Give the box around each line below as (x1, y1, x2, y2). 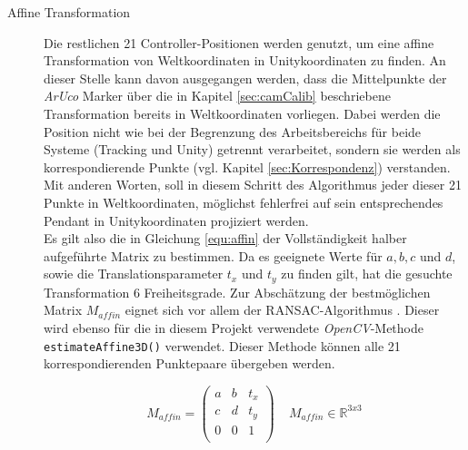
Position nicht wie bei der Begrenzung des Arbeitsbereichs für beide (44, 122, 422, 141)
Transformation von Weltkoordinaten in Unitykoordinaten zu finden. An (44, 51, 446, 70)
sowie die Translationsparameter (44, 264, 224, 283)
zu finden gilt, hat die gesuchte (281, 264, 453, 283)
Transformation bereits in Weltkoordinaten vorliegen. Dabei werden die (44, 103, 441, 122)
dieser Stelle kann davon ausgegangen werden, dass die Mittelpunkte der (44, 68, 447, 87)
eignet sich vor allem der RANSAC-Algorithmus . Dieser (124, 300, 440, 319)
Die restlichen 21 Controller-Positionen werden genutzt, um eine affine (44, 33, 434, 52)
